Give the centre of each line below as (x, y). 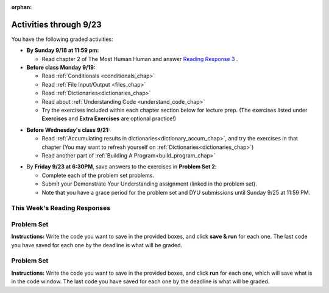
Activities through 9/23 (56, 24)
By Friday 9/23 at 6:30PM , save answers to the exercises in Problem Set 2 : (122, 167)
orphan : (22, 7)
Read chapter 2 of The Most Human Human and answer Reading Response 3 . (140, 59)
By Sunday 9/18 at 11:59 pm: (63, 50)
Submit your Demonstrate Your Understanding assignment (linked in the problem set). (149, 184)
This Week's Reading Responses (61, 208)
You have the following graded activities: (62, 39)
